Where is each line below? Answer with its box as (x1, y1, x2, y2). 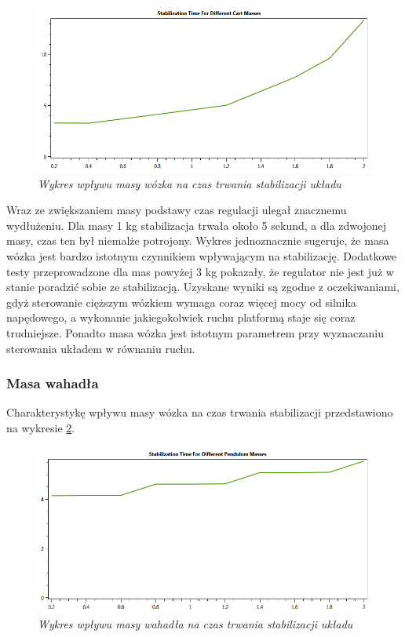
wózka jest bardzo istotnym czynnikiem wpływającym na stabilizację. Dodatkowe (6, 247, 397, 264)
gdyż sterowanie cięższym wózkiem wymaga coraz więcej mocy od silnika (6, 293, 356, 310)
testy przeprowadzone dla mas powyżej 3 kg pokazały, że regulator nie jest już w (6, 263, 394, 279)
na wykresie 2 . (6, 419, 75, 435)
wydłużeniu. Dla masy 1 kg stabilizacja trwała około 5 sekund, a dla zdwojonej (6, 217, 386, 233)
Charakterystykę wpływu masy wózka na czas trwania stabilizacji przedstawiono (6, 404, 393, 420)
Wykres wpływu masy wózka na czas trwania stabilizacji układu (38, 175, 341, 191)
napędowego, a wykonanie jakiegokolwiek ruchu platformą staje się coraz (6, 309, 356, 326)
